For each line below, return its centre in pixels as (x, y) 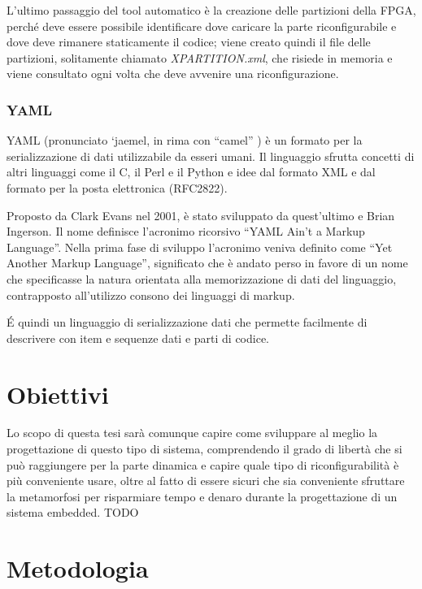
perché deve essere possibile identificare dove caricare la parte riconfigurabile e (202, 26)
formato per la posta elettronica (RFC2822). (117, 187)
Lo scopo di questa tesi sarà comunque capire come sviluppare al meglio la (192, 433)
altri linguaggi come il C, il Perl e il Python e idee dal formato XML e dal (191, 172)
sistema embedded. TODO (73, 512)
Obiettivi (58, 394)
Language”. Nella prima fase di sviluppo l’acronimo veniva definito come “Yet (200, 247)
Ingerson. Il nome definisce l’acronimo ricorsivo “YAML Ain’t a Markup (186, 231)
